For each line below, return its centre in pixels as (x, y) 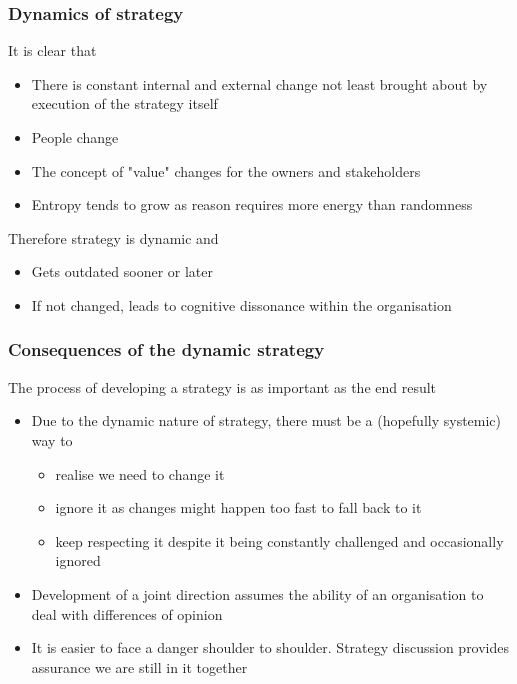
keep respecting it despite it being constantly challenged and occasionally (279, 540)
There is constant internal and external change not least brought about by (259, 83)
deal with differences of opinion (127, 613)
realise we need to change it (140, 473)
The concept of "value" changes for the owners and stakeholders (226, 170)
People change (75, 137)
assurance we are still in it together (139, 666)
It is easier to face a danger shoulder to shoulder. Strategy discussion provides (270, 647)
